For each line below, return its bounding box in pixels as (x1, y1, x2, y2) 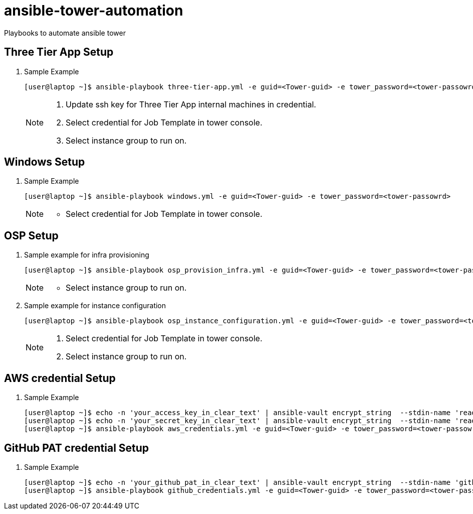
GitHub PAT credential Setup (4, 441, 149, 454)
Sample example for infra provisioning (24, 250, 149, 260)
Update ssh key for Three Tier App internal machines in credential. (66, 99, 316, 109)
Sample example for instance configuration (24, 301, 166, 310)
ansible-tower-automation (4, 2, 183, 19)
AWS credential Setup (4, 371, 116, 384)
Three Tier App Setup (4, 46, 114, 59)
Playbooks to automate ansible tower (4, 28, 126, 37)
